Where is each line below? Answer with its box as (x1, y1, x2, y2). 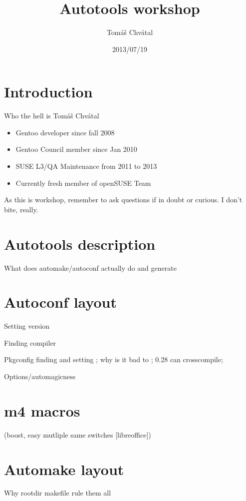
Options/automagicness (4, 371, 76, 382)
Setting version (4, 321, 50, 331)
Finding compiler (4, 337, 56, 348)
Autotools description (4, 233, 156, 254)
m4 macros (4, 400, 80, 421)
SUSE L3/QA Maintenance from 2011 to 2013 (15, 161, 157, 171)
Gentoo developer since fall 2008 (15, 127, 115, 137)
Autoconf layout (4, 292, 117, 312)
